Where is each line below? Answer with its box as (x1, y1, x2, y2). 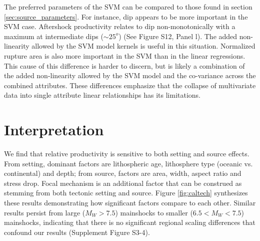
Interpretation (4, 119, 104, 140)
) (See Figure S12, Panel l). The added (118, 31, 237, 41)
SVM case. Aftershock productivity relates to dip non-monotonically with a (4, 21, 235, 32)
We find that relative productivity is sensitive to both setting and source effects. (4, 148, 249, 159)
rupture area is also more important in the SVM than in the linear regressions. (4, 50, 245, 61)
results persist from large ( (4, 207, 85, 217)
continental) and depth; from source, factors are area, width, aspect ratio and (4, 168, 241, 178)
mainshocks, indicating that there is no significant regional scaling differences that (4, 217, 255, 227)
